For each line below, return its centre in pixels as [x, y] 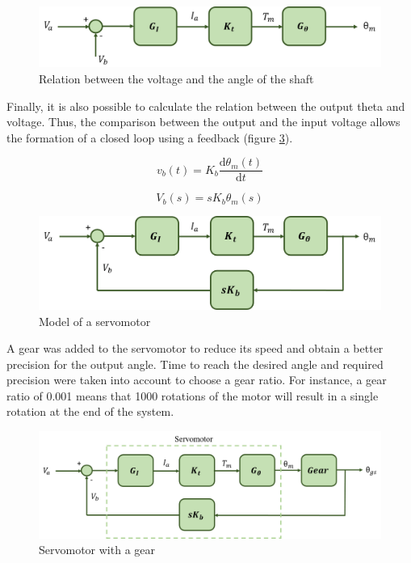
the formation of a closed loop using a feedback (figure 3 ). [150, 137]
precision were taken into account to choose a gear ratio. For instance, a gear [197, 380]
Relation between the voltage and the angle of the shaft [176, 78]
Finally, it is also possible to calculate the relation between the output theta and [206, 106]
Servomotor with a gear [97, 550]
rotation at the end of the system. [90, 411]
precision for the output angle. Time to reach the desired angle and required [195, 364]
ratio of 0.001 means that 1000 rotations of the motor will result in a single [193, 395]
